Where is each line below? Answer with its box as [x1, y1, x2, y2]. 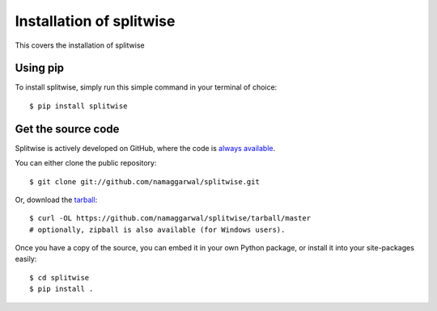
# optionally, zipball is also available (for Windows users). [29, 225, 286, 234]
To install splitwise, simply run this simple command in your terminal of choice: [15, 82, 278, 92]
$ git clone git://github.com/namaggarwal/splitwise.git [29, 177, 261, 186]
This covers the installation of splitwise [15, 40, 145, 50]
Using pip [15, 61, 65, 75]
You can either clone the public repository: [15, 158, 157, 168]
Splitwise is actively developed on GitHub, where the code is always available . [15, 143, 275, 153]
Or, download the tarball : [15, 195, 98, 204]
